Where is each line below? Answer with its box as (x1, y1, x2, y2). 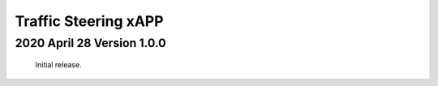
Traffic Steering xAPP (15, 12, 164, 30)
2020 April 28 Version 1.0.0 (15, 36, 166, 50)
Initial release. (35, 60, 82, 70)
